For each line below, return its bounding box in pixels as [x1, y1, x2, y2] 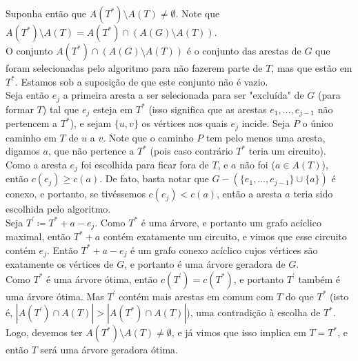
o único [302, 116, 333, 130]
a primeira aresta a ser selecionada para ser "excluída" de [63, 88, 304, 102]
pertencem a [6, 116, 58, 130]
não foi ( [239, 157, 275, 171]
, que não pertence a [48, 144, 135, 158]
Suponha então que [6, 6, 87, 20]
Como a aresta [6, 157, 67, 171]
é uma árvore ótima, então [46, 271, 158, 286]
